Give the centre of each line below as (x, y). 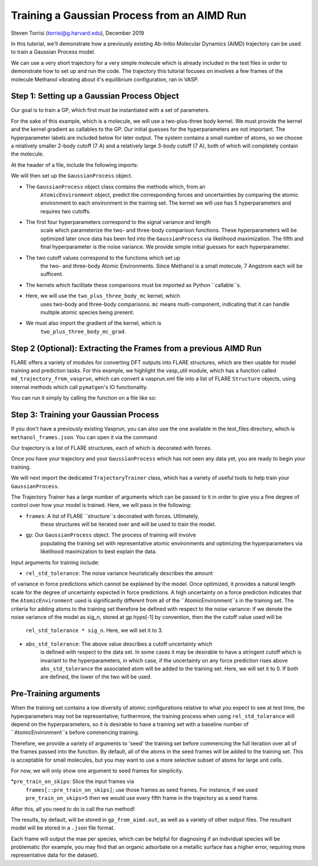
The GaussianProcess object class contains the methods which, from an (115, 186)
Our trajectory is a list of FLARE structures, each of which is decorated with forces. (111, 447)
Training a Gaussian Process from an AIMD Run (129, 15)
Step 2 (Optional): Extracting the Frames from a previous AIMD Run (136, 348)
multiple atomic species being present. (87, 312)
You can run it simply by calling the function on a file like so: (84, 398)
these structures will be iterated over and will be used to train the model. (128, 524)
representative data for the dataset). (55, 855)
